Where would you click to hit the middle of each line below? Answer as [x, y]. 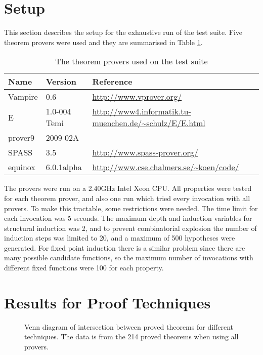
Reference [112, 82]
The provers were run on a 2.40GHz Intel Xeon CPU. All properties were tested [128, 188]
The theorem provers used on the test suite [131, 61]
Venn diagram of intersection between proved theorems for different [129, 326]
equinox [22, 167]
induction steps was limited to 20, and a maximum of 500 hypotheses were [120, 238]
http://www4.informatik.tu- [142, 111]
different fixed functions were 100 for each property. [84, 268]
